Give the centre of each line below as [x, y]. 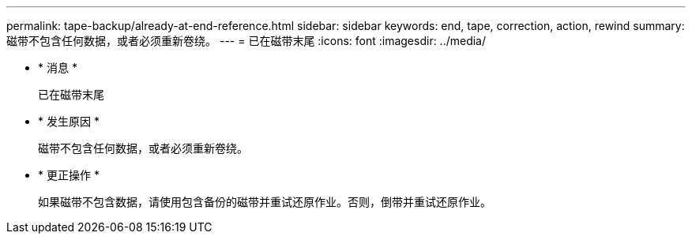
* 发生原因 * [69, 121]
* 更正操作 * [69, 175]
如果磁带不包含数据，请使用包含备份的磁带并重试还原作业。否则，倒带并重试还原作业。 [265, 202]
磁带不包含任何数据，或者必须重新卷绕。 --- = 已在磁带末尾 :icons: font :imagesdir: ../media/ [246, 41]
